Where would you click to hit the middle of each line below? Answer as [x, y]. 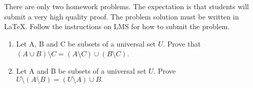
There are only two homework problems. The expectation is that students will [126, 6]
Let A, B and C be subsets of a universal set [86, 43]
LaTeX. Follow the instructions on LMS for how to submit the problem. [117, 26]
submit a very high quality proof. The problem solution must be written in [122, 16]
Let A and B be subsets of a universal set [81, 70]
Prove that [184, 43]
